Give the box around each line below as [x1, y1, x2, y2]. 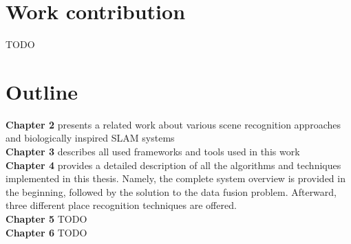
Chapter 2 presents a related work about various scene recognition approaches [6, 117, 341, 131]
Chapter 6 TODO [6, 225, 87, 239]
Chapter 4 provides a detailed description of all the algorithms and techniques [6, 157, 341, 172]
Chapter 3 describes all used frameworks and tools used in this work [6, 144, 300, 159]
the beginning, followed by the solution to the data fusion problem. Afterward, [6, 184, 337, 199]
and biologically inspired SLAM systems [6, 131, 175, 145]
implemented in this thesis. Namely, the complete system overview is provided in [6, 171, 345, 186]
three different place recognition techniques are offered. [6, 198, 237, 212]
